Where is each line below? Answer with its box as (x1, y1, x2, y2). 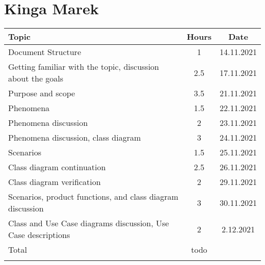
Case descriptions (8, 229, 70, 241)
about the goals (8, 72, 64, 85)
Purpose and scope (8, 87, 75, 99)
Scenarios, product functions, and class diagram (8, 191, 178, 203)
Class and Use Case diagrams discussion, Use (8, 217, 169, 229)
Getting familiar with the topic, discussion (8, 61, 160, 73)
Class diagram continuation (8, 161, 106, 173)
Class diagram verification (8, 176, 101, 188)
